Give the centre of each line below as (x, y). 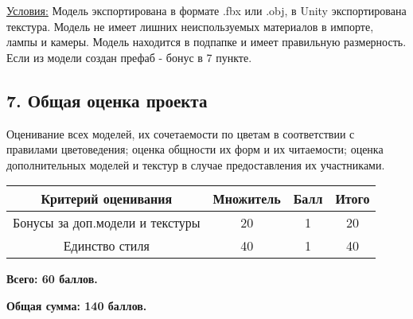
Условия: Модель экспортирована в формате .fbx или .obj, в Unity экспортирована (206, 10)
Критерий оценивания (107, 199)
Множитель (247, 199)
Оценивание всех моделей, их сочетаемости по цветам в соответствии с (181, 133)
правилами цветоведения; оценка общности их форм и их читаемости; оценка (195, 149)
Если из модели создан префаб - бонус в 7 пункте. (129, 57)
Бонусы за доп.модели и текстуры (107, 223)
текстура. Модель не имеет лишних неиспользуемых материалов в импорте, (190, 26)
